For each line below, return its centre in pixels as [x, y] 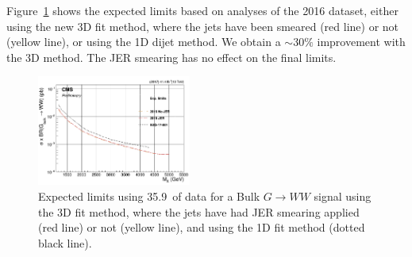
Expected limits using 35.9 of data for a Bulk [149, 196]
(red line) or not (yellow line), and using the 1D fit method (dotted [202, 227]
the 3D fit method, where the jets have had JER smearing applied [199, 211]
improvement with [361, 42]
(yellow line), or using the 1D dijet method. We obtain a [144, 42]
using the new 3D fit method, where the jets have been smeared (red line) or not [203, 26]
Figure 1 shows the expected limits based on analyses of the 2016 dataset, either [202, 10]
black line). [65, 242]
